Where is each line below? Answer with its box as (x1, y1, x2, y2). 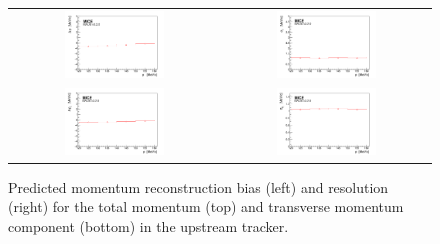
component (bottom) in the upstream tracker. (8, 215, 289, 236)
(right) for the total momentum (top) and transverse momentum (8, 196, 404, 217)
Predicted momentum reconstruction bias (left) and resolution (8, 176, 389, 197)
